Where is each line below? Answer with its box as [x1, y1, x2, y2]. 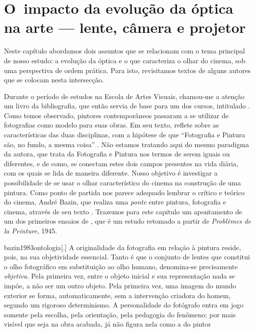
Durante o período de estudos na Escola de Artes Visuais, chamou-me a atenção [4, 91, 245, 101]
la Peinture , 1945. [4, 226, 57, 235]
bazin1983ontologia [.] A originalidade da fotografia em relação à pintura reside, [4, 242, 241, 252]
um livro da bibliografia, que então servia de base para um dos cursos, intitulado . [4, 101, 250, 111]
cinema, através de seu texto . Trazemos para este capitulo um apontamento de [4, 206, 242, 216]
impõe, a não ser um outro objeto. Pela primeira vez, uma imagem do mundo [4, 280, 236, 290]
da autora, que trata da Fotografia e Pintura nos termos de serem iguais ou [4, 149, 230, 159]
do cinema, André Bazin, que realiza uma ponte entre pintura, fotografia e [4, 197, 226, 207]
